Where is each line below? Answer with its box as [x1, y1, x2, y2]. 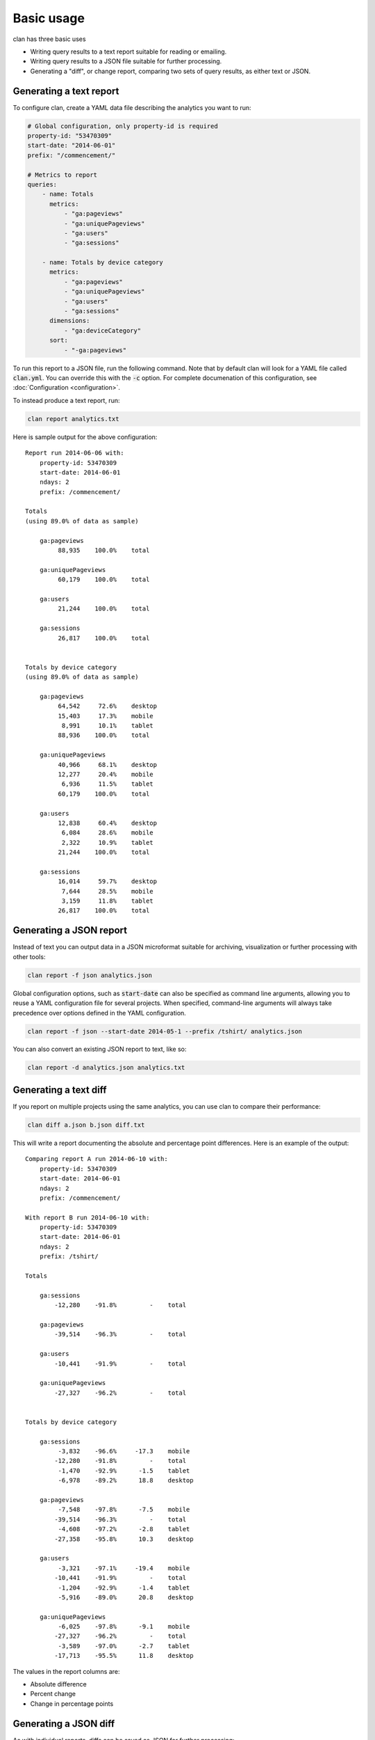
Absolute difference [30, 1680, 87, 1688]
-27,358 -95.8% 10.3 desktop [54, 1535, 194, 1543]
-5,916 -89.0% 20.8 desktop [58, 1593, 194, 1601]
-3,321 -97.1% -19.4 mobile [58, 1564, 190, 1572]
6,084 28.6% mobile [61, 829, 154, 837]
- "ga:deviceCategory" [63, 326, 142, 334]
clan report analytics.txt [27, 415, 119, 422]
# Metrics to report [27, 171, 97, 179]
